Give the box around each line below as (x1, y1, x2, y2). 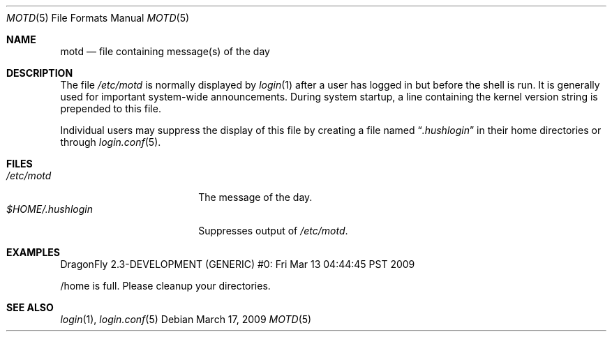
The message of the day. (198, 191, 313, 203)
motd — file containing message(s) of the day (60, 45, 270, 57)
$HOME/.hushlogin (6, 203, 93, 215)
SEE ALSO (6, 301, 54, 313)
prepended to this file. (60, 103, 161, 114)
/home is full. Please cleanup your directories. (60, 280, 271, 292)
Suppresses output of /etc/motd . (198, 225, 348, 237)
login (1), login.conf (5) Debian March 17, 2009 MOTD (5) (60, 313, 312, 325)
